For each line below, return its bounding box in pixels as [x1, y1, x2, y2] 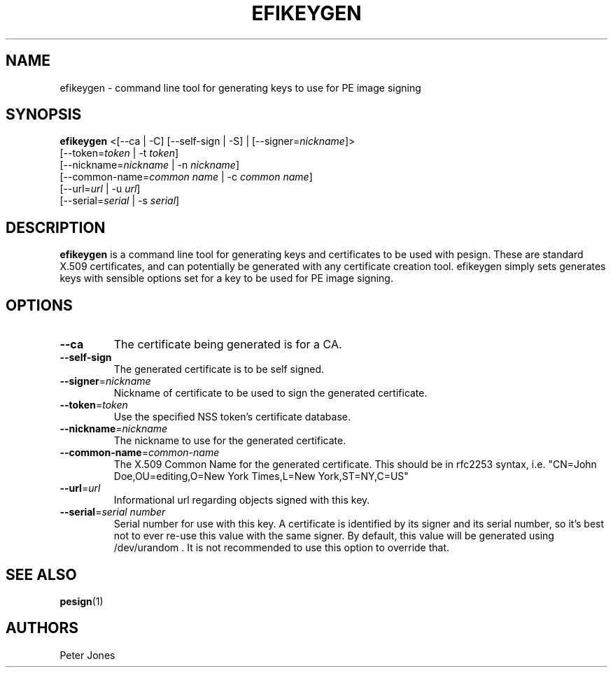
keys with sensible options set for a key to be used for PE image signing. [59, 272, 393, 285]
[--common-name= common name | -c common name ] [59, 171, 313, 183]
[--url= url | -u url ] [59, 183, 141, 195]
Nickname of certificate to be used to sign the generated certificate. [113, 387, 428, 399]
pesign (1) [59, 595, 104, 607]
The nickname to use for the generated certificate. [113, 434, 346, 447]
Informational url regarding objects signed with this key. [113, 494, 370, 506]
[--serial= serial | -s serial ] [59, 194, 180, 207]
